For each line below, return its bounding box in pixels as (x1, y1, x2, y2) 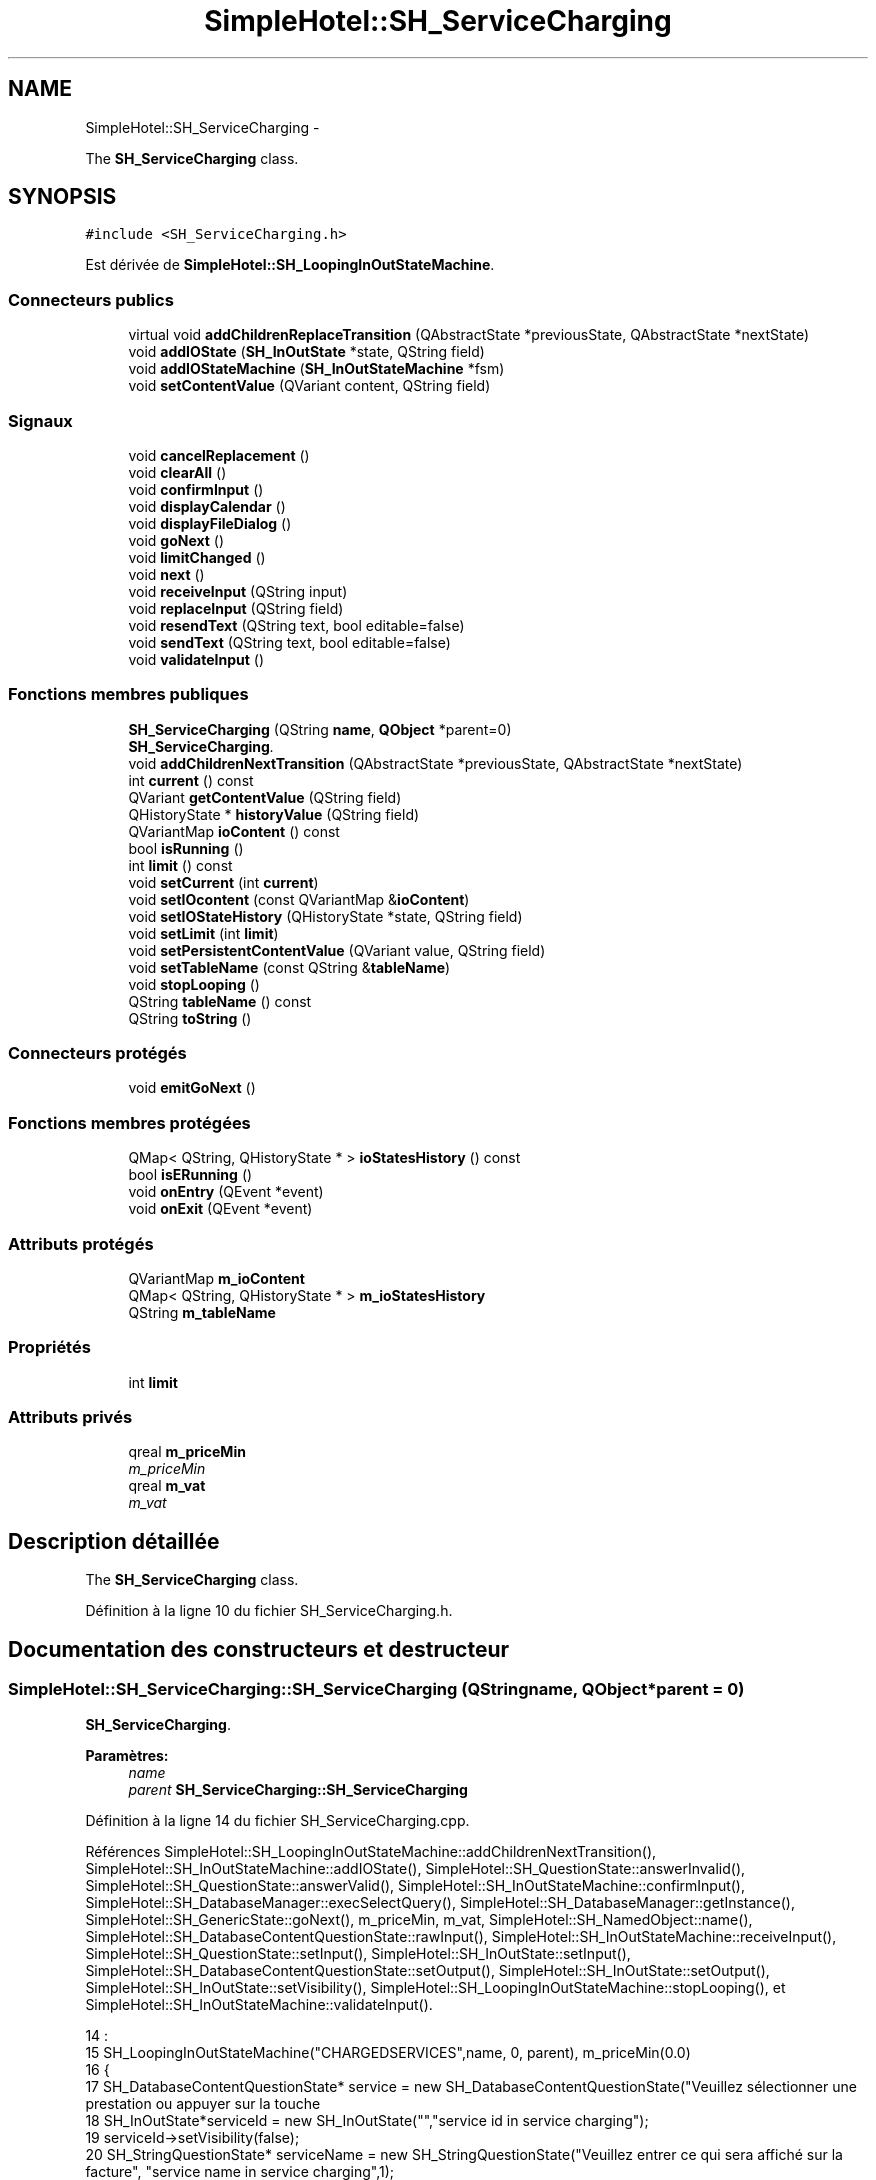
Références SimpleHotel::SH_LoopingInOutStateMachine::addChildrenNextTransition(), (85, 1842, 657, 1860)
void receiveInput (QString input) (128, 582, 348, 600)
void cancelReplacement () (128, 446, 310, 464)
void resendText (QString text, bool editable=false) (128, 616, 465, 634)
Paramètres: (85, 1746, 169, 1764)
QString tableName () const (128, 992, 312, 1010)
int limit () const (128, 856, 233, 874)
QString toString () (128, 1009, 252, 1027)
